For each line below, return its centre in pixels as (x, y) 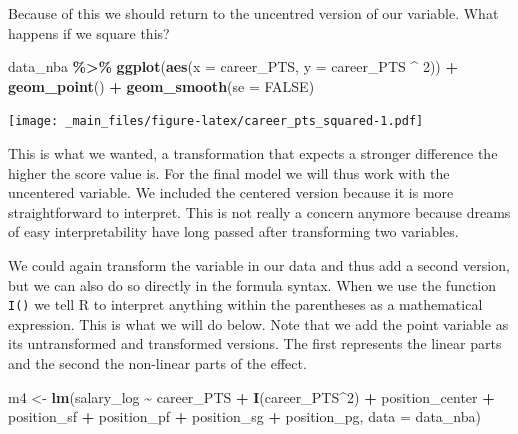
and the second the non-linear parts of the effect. (157, 363)
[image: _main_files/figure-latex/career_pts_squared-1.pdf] (216, 121)
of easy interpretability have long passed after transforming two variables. (233, 231)
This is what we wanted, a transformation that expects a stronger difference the (253, 153)
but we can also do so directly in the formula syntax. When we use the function (252, 284)
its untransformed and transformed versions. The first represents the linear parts (255, 343)
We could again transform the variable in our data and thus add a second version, (259, 265)
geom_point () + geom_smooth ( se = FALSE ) (161, 85)
